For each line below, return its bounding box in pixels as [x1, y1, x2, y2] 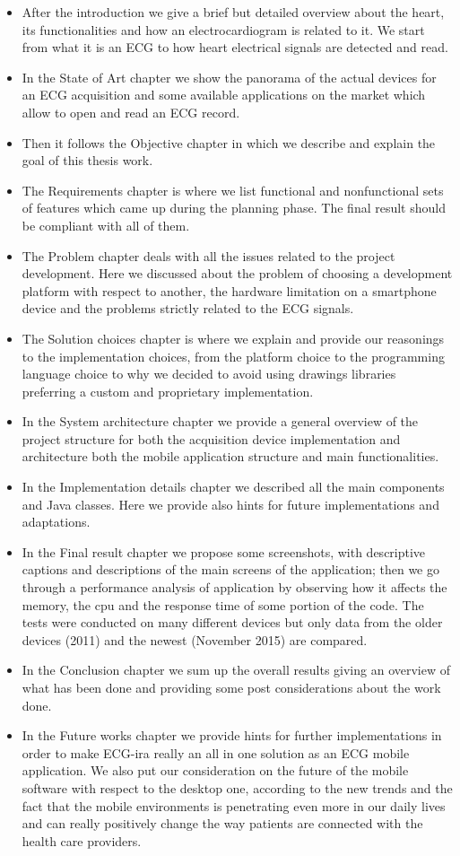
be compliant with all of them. [22, 215, 190, 234]
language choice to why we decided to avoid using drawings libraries [22, 364, 396, 383]
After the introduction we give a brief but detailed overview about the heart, [22, 3, 445, 21]
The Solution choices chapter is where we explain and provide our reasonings [22, 328, 445, 347]
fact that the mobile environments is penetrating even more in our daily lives [22, 796, 446, 815]
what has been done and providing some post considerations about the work [22, 678, 441, 696]
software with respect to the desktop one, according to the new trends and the [22, 778, 453, 797]
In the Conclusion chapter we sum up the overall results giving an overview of [22, 660, 451, 679]
